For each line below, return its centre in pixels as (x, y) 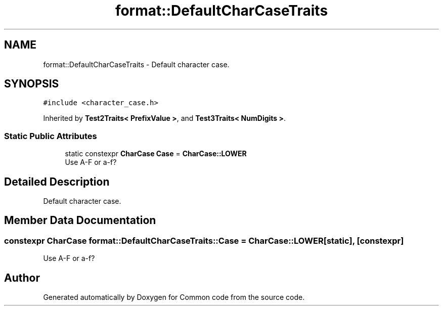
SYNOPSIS (32, 84)
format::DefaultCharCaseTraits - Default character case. (136, 64)
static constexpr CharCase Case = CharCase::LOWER (156, 154)
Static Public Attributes (51, 136)
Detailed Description (57, 182)
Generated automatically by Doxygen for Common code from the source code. (174, 297)
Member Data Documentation (80, 220)
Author (22, 278)
